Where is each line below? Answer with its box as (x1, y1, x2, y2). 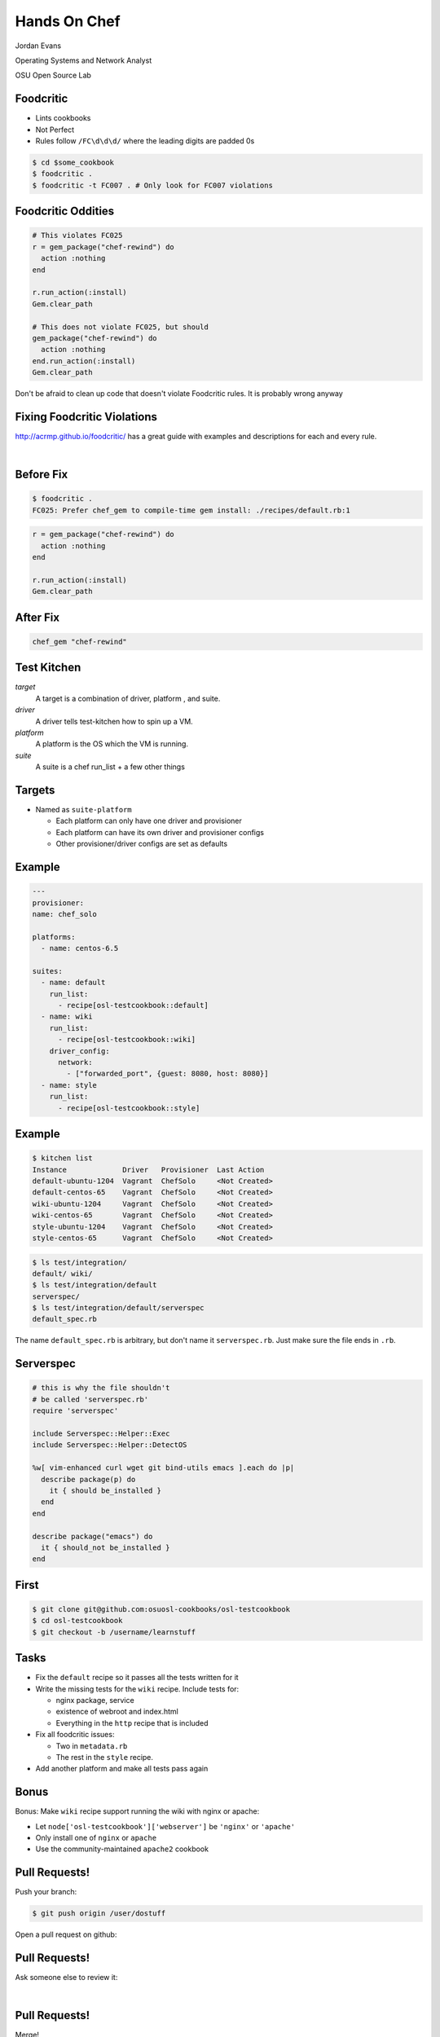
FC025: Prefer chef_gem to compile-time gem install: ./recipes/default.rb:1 (32, 505, 350, 515)
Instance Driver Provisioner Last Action (32, 1165, 265, 1174)
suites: (32, 966, 63, 975)
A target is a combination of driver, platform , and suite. (35, 693, 221, 703)
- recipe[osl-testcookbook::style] (58, 1103, 200, 1112)
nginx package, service (55, 1695, 134, 1705)
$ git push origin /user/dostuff (32, 1909, 166, 1918)
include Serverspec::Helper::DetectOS (32, 1441, 187, 1450)
